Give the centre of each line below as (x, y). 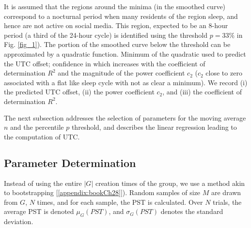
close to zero (224, 73)
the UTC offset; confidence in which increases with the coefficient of (105, 63)
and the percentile (37, 127)
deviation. (19, 221)
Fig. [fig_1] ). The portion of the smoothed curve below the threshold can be (117, 44)
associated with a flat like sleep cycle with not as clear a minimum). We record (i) (126, 82)
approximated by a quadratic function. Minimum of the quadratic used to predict (125, 53)
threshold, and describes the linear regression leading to (154, 127)
